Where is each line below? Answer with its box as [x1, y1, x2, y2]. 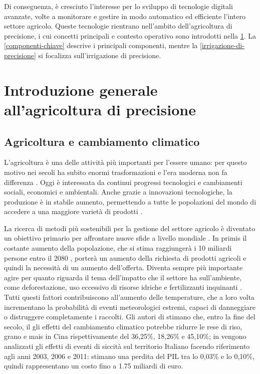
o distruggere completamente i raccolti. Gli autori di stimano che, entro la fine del [4, 311, 255, 322]
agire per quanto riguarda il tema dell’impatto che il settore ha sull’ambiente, [4, 272, 242, 282]
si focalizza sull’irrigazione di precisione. [38, 50, 161, 60]
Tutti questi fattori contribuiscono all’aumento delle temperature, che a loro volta [4, 292, 255, 302]
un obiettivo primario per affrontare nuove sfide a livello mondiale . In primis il [4, 233, 247, 243]
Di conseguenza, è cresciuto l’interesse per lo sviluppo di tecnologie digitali [4, 1, 233, 11]
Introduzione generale [4, 79, 158, 100]
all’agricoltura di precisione [4, 99, 196, 119]
